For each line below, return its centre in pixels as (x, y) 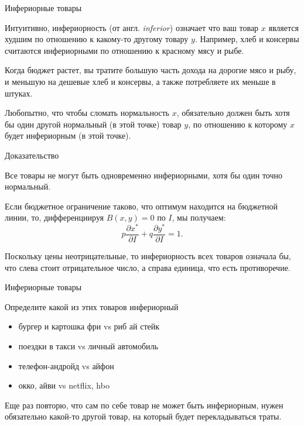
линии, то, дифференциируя (54, 217)
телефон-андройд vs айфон (66, 365)
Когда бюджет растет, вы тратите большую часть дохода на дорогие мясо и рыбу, (151, 70)
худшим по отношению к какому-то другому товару (97, 39)
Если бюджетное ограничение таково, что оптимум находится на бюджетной (141, 206)
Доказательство (32, 155)
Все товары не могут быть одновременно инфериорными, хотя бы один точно (144, 175)
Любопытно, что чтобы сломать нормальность (87, 113)
